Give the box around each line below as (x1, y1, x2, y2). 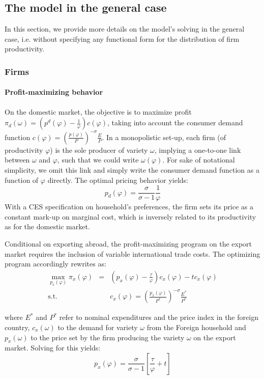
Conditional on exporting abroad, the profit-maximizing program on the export (5, 238, 252, 249)
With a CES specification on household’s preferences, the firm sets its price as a (5, 201, 253, 212)
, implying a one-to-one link (154, 144, 241, 155)
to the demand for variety (57, 321, 138, 332)
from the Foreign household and (146, 321, 246, 332)
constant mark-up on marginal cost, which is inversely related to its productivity (5, 211, 256, 222)
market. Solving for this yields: (5, 342, 101, 353)
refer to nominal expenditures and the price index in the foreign (59, 312, 258, 322)
